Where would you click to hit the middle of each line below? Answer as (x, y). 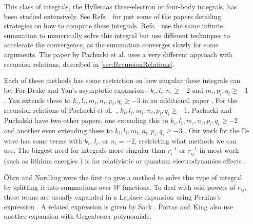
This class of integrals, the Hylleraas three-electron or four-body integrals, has (120, 6)
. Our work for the (212, 130)
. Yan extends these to (37, 100)
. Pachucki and (209, 110)
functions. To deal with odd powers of (179, 187)
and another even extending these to (58, 130)
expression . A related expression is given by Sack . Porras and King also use (118, 206)
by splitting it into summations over (58, 187)
